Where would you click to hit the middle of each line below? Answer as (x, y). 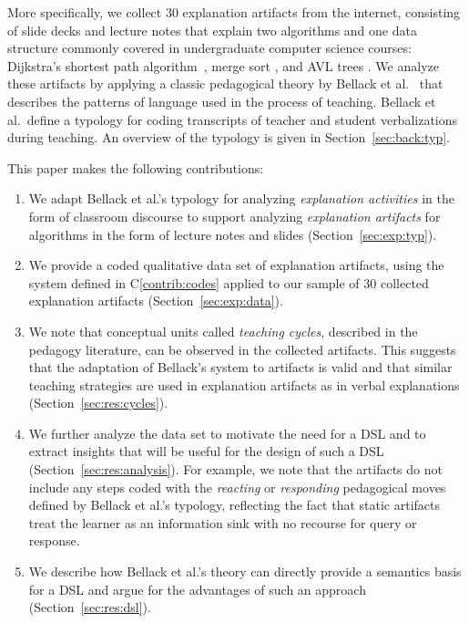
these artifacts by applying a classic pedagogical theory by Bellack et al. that (225, 83)
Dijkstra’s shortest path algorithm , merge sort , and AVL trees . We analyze (223, 65)
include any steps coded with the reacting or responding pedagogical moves (237, 487)
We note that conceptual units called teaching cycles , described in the (223, 331)
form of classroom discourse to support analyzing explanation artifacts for (234, 216)
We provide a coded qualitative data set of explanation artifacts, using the (236, 265)
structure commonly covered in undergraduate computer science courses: (209, 48)
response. (54, 540)
